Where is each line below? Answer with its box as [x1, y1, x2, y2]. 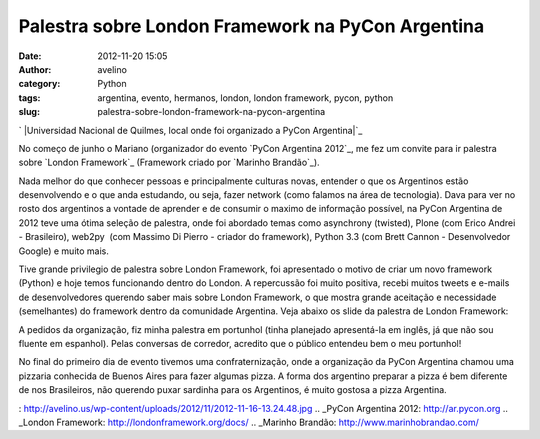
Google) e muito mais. [18, 245, 110, 257]
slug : [18, 106, 40, 118]
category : [18, 78, 61, 90]
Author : [18, 63, 52, 75]
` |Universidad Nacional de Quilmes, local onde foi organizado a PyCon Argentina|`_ [18, 124, 363, 136]
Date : [18, 50, 42, 62]
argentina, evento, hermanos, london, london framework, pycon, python [97, 91, 394, 104]
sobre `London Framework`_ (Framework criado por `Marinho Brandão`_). [18, 156, 320, 169]
